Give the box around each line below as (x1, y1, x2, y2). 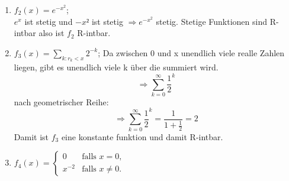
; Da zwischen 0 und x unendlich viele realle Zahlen (98, 46, 285, 59)
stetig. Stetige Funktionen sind (156, 15, 267, 27)
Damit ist (14, 130, 49, 143)
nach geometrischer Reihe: (14, 95, 109, 108)
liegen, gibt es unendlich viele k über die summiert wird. (14, 60, 219, 73)
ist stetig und (24, 15, 73, 27)
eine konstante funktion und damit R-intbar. (61, 130, 223, 143)
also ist (38, 27, 65, 39)
